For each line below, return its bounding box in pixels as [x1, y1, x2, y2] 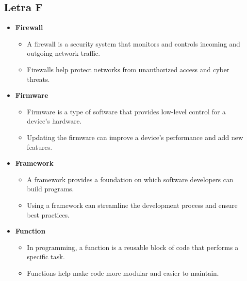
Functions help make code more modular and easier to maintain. [27, 267, 219, 278]
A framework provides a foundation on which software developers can [27, 174, 233, 184]
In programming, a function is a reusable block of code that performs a [27, 242, 239, 252]
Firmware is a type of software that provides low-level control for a [27, 106, 226, 116]
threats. [27, 74, 50, 84]
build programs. [27, 184, 74, 194]
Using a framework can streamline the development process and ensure [27, 200, 238, 210]
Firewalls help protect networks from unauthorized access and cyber [27, 64, 230, 74]
